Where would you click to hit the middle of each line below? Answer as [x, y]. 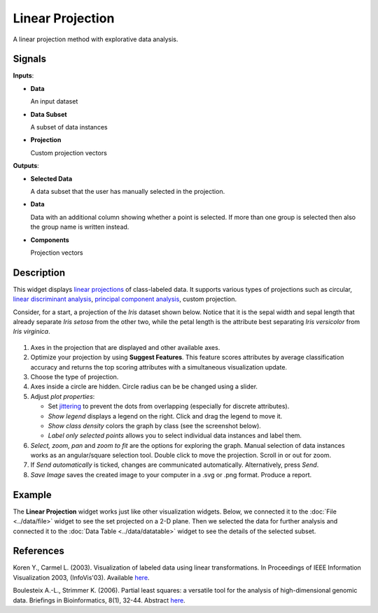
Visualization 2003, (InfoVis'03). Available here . [81, 577]
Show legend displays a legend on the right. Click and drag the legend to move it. [165, 416]
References [38, 551]
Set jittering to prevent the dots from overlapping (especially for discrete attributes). [169, 407]
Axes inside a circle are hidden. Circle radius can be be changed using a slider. [144, 387]
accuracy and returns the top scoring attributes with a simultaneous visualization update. [159, 367]
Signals [30, 59]
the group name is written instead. [80, 227]
